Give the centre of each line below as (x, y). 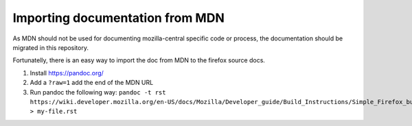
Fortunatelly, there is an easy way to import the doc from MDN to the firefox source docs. (139, 60)
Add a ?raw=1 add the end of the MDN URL (92, 83)
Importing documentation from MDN (118, 18)
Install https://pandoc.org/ (67, 73)
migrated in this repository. (51, 47)
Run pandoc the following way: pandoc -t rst (98, 92)
